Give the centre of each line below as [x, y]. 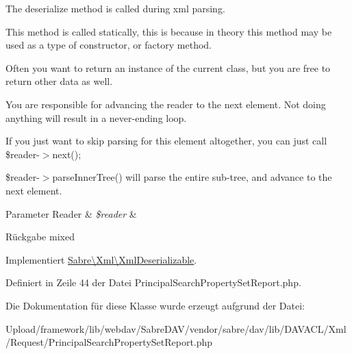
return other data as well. [59, 81]
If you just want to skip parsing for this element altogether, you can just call [166, 141]
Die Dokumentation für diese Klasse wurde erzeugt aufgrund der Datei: [155, 305]
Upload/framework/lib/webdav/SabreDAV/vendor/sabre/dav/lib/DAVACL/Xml [176, 328]
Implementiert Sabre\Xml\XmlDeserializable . [101, 259]
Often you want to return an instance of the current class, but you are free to [168, 67]
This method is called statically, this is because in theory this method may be [169, 31]
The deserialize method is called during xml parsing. [115, 8]
